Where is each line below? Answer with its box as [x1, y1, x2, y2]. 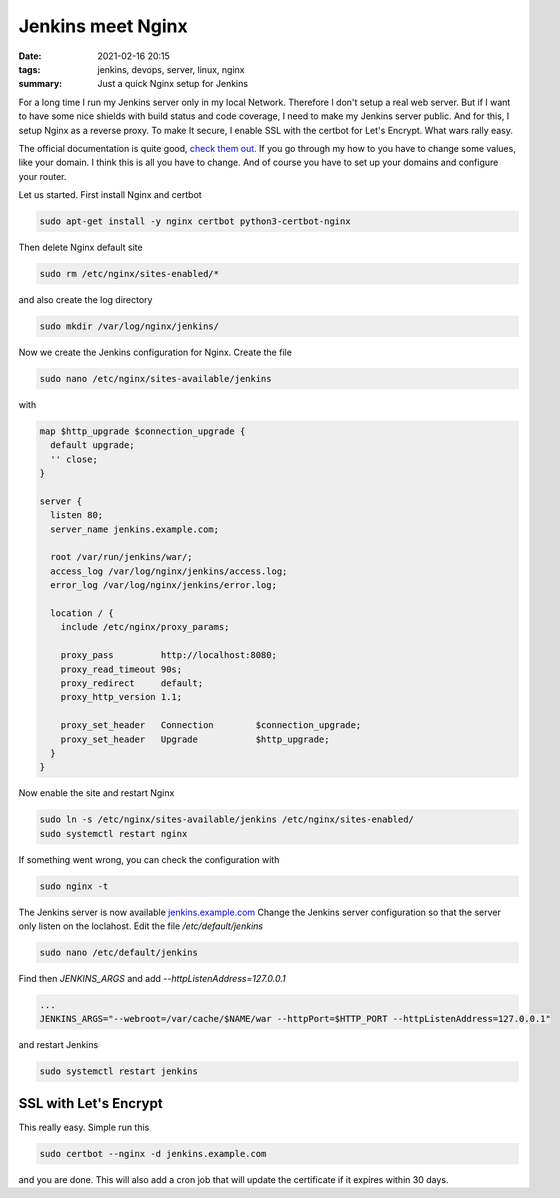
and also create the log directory [18, 294, 153, 305]
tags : [18, 63, 41, 75]
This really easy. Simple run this [18, 1121, 150, 1133]
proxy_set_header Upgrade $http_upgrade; [60, 733, 330, 745]
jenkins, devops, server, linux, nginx [97, 63, 245, 75]
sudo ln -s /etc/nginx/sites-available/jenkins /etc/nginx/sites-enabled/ [39, 814, 415, 825]
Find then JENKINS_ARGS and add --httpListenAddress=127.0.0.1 [18, 972, 286, 984]
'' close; [50, 453, 99, 465]
